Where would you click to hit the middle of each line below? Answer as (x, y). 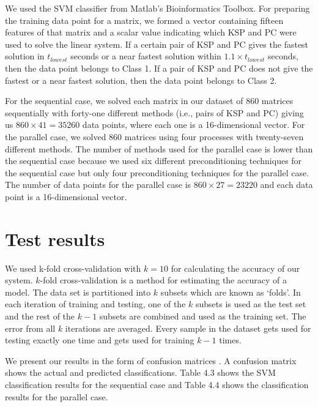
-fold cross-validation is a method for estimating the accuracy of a (163, 280)
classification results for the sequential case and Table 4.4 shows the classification (157, 384)
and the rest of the (40, 316)
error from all (30, 328)
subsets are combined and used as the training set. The (203, 316)
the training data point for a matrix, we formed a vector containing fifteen (144, 20)
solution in (25, 56)
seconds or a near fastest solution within (146, 56)
